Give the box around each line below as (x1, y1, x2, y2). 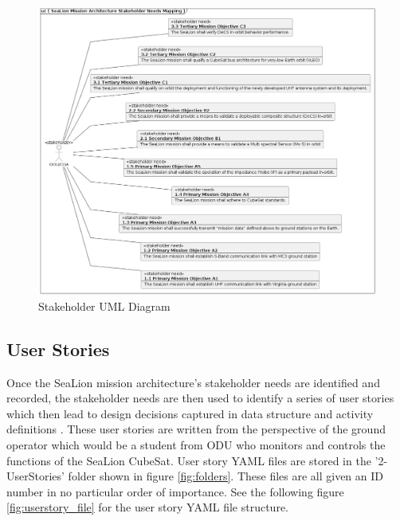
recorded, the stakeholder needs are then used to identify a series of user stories (6, 390, 394, 406)
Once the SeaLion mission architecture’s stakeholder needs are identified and (6, 374, 380, 390)
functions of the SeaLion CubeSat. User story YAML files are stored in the (6, 452, 371, 468)
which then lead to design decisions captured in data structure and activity (6, 405, 374, 421)
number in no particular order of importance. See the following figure (6, 483, 344, 499)
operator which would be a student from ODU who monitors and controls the (6, 437, 386, 453)
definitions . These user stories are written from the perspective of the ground (6, 421, 386, 437)
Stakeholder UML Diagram (38, 297, 171, 314)
